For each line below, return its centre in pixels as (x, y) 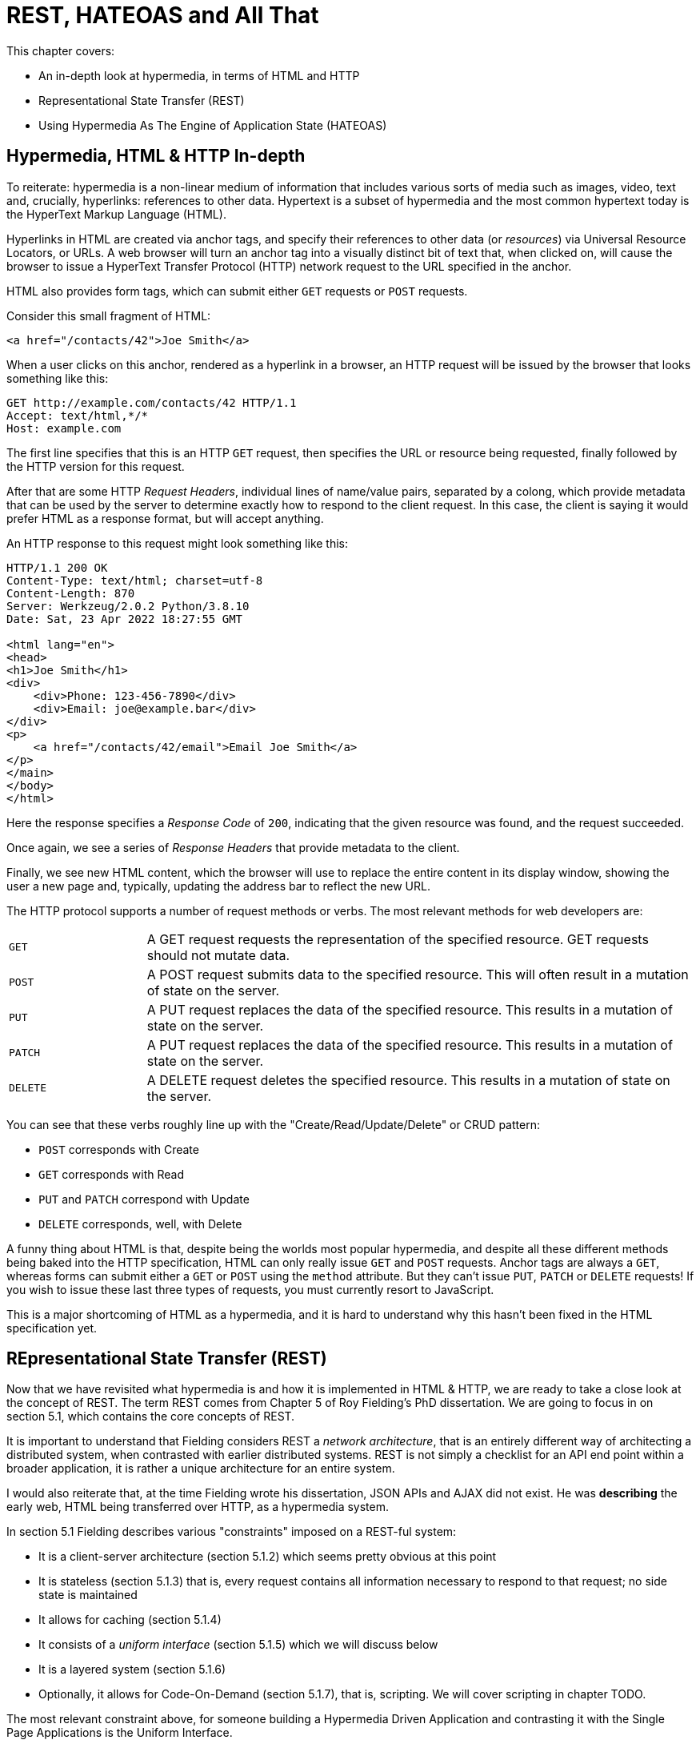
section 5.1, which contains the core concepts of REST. (151, 1416)
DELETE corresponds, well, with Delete (140, 1224)
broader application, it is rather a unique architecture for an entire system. (201, 1469)
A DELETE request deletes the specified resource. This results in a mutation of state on (408, 1080)
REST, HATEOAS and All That (163, 15)
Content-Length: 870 (71, 593)
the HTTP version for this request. (96, 466)
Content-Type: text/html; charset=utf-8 (135, 580)
